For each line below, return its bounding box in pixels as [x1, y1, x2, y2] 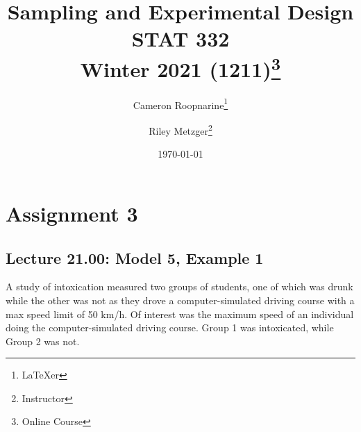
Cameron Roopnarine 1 [133, 95, 228, 112]
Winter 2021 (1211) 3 [80, 51, 281, 83]
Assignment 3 [6, 199, 138, 227]
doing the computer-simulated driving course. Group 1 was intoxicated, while [6, 320, 334, 335]
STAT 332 [131, 24, 230, 53]
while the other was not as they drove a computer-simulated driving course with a [6, 292, 355, 307]
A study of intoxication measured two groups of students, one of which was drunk [6, 279, 353, 294]
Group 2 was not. [6, 333, 80, 348]
